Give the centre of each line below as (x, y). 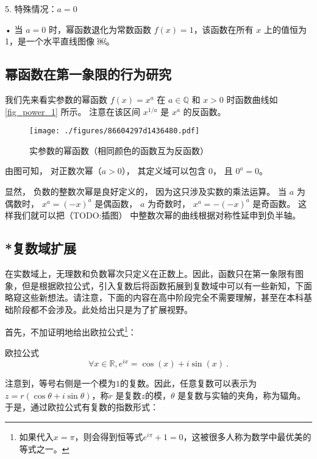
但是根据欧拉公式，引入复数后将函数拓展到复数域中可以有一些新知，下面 (167, 285)
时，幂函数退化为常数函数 (100, 29)
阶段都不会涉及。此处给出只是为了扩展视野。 (103, 309)
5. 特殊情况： (31, 9)
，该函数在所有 (223, 29)
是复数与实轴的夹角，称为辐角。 (242, 395)
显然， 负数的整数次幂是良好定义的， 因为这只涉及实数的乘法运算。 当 (146, 191)
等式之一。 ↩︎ (44, 448)
